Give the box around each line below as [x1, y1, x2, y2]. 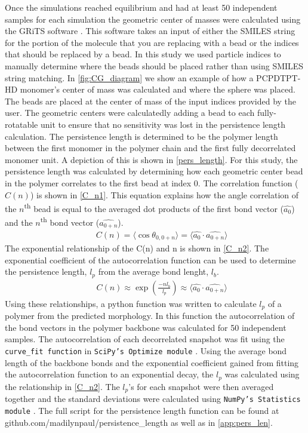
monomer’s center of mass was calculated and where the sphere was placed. [20, 83, 295, 96]
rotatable [5, 118, 38, 130]
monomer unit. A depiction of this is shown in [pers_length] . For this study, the [5, 153, 298, 165]
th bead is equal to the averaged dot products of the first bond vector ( [24, 201, 284, 214]
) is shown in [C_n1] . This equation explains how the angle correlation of [30, 188, 299, 201]
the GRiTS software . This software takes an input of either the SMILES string [5, 24, 295, 37]
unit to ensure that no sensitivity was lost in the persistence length [40, 118, 286, 130]
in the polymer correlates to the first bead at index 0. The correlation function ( [5, 176, 298, 189]
